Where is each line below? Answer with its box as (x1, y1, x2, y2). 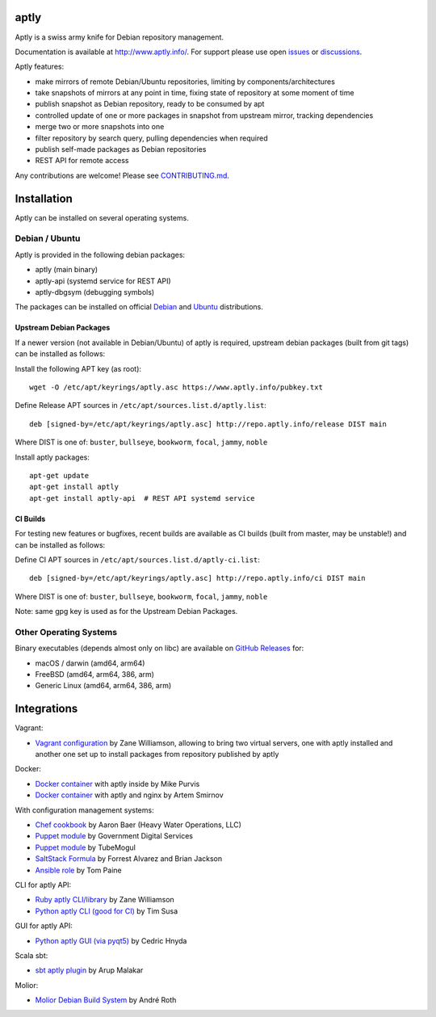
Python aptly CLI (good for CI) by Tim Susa (35, 906, 178, 916)
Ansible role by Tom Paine (35, 865, 122, 875)
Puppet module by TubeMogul (35, 843, 136, 852)
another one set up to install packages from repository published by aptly (35, 750, 279, 759)
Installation (15, 191, 73, 205)
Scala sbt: (15, 950, 48, 960)
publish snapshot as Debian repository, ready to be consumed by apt (35, 99, 265, 109)
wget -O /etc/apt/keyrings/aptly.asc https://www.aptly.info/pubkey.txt (29, 382, 323, 392)
